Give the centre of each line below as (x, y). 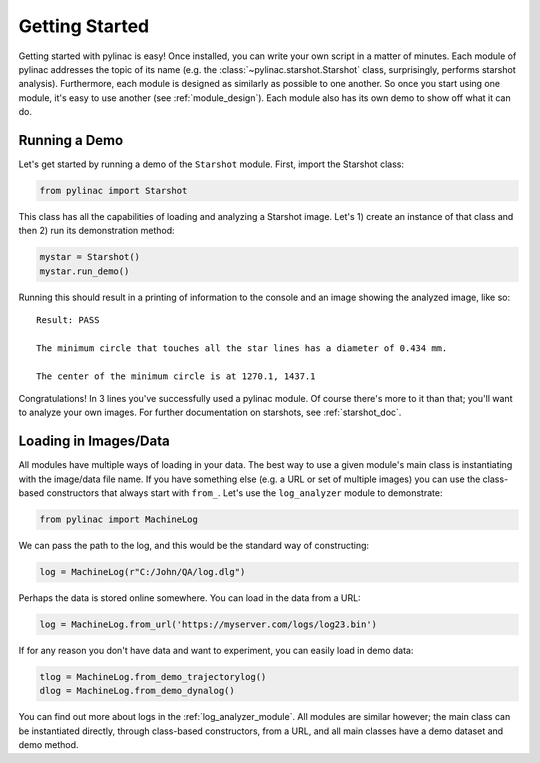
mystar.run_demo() (84, 271)
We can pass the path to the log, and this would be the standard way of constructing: (194, 546)
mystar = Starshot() (89, 257)
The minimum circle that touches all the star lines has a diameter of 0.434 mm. (242, 348)
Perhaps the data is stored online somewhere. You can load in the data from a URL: (189, 598)
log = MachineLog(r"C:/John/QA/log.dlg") (142, 572)
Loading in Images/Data (94, 441)
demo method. (48, 745)
